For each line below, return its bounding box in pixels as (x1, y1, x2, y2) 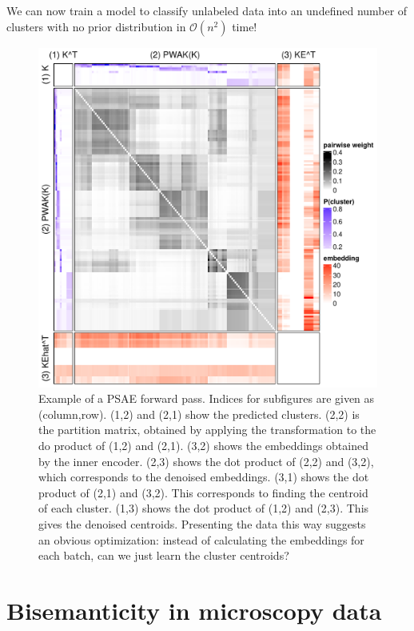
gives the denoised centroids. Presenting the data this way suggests (38, 515, 366, 532)
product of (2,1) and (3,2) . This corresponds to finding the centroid (38, 484, 368, 500)
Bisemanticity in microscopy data (6, 593, 382, 626)
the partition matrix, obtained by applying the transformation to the (38, 421, 376, 438)
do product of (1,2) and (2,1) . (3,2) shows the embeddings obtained (38, 436, 368, 453)
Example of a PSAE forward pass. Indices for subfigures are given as (38, 390, 375, 407)
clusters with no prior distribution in (6, 18, 186, 34)
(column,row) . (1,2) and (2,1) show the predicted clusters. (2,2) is (38, 405, 360, 422)
